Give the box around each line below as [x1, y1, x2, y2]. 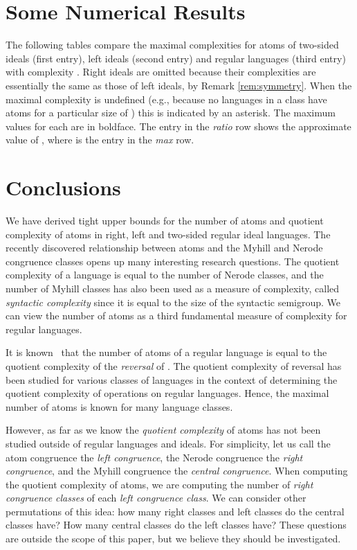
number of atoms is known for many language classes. [6, 399, 233, 414]
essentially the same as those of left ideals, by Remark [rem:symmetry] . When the [6, 78, 352, 92]
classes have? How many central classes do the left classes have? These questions [6, 517, 347, 532]
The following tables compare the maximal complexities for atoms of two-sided [6, 37, 339, 52]
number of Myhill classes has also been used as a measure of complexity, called [6, 281, 340, 295]
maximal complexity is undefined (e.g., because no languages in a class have [6, 91, 327, 106]
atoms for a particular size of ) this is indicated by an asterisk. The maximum [6, 105, 336, 120]
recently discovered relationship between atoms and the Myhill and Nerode [6, 240, 323, 255]
